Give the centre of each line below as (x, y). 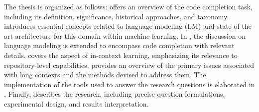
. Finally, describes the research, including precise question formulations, (115, 94)
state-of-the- (235, 26)
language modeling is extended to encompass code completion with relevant (119, 45)
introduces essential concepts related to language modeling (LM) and (109, 26)
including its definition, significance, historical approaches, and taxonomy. (117, 16)
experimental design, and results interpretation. (76, 103)
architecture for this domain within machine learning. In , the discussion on (130, 35)
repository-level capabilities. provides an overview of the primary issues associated (129, 65)
